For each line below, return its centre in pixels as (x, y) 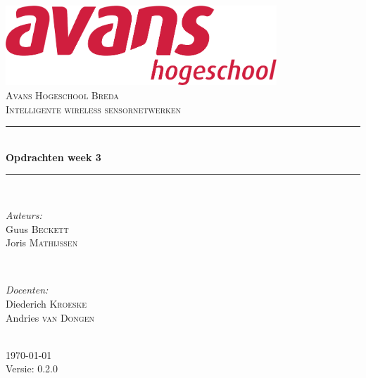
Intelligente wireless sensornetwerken (94, 109)
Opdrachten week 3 (53, 157)
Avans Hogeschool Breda (62, 95)
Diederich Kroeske (46, 303)
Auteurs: (24, 214)
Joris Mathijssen (42, 242)
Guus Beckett (37, 228)
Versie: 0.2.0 (32, 368)
